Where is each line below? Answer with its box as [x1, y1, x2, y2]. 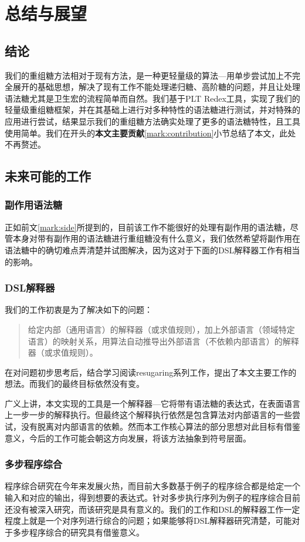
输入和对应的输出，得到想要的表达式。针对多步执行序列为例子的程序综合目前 [5, 491, 300, 504]
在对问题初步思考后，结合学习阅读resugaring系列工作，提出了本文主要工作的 [5, 366, 297, 378]
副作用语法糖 [5, 198, 63, 212]
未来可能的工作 [5, 167, 91, 185]
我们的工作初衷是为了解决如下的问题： [5, 303, 152, 316]
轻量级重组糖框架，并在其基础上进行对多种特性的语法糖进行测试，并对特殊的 [5, 103, 300, 116]
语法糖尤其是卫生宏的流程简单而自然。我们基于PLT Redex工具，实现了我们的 [5, 92, 300, 104]
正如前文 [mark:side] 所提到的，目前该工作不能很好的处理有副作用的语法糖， [5, 220, 290, 233]
